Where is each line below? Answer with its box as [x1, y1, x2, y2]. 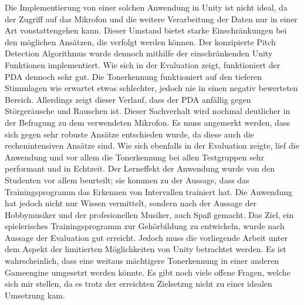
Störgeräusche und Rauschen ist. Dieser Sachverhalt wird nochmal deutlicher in [5, 105, 291, 117]
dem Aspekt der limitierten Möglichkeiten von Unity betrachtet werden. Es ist [5, 243, 286, 255]
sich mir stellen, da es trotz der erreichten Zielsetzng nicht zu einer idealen [5, 277, 272, 290]
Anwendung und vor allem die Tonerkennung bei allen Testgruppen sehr [5, 150, 265, 163]
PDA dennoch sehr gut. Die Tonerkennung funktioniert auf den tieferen [5, 70, 262, 82]
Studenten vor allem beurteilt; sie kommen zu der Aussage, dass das [5, 173, 249, 186]
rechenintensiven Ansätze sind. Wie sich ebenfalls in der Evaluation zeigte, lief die [5, 139, 299, 152]
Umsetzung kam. [5, 289, 65, 301]
